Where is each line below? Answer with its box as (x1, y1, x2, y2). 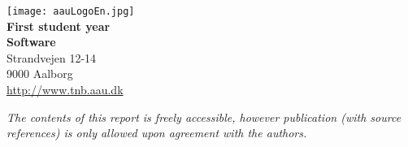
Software (7, 33, 56, 50)
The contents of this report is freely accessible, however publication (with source (7, 108, 401, 125)
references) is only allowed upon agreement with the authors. (7, 124, 307, 141)
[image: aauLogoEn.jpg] (7, 6, 135, 17)
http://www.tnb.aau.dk (7, 81, 124, 98)
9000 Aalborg (7, 65, 73, 82)
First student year (7, 17, 111, 34)
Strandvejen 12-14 (7, 49, 97, 66)
